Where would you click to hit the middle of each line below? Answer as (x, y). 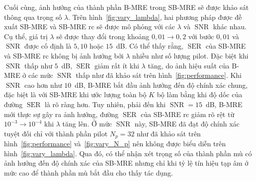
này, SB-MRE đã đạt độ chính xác (187, 124)
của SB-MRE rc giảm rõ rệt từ (188, 114)
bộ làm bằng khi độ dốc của (200, 94)
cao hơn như (43, 85)
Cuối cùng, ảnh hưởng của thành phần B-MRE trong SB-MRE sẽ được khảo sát (127, 7)
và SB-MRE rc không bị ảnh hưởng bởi (64, 55)
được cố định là (48, 46)
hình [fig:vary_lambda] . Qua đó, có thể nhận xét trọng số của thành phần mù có (128, 153)
